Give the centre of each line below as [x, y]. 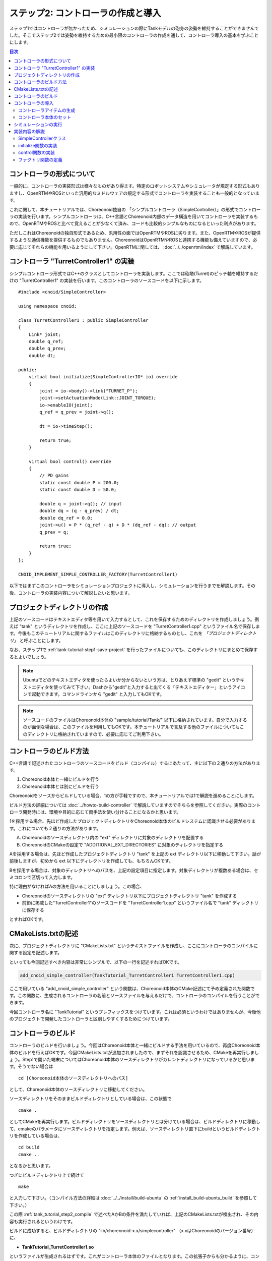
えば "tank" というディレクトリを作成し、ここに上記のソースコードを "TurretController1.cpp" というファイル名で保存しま [135, 626]
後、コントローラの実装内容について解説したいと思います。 [71, 593]
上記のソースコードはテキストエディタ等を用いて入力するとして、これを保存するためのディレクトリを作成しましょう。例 [134, 619]
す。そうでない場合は [31, 1066]
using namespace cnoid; [48, 306]
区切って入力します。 [53, 877]
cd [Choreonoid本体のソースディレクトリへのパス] [73, 1078]
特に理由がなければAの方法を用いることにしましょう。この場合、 [77, 886]
